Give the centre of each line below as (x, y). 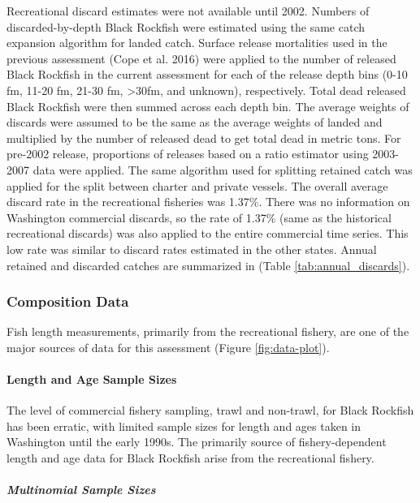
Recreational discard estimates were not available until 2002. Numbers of (188, 11)
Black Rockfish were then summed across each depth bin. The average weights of (208, 106)
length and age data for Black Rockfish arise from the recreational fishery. (191, 458)
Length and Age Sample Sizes (92, 379)
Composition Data (68, 301)
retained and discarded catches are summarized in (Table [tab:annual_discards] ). (208, 265)
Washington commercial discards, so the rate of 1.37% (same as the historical (199, 217)
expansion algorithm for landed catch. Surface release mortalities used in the (197, 43)
